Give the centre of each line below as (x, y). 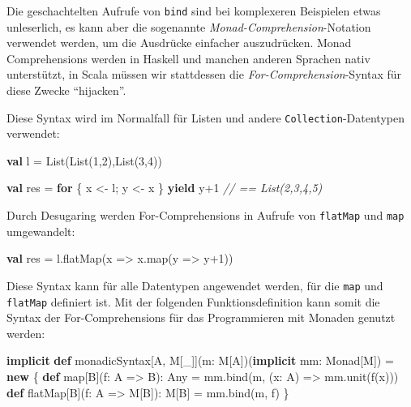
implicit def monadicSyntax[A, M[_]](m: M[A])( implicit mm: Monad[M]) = (200, 360)
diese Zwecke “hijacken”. (66, 90)
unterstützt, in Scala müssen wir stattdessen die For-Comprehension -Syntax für (204, 74)
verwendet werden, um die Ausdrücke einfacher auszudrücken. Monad (179, 43)
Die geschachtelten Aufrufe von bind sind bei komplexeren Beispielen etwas (194, 11)
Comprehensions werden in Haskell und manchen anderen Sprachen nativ (188, 58)
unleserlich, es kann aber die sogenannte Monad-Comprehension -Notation (189, 26)
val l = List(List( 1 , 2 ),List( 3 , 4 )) (84, 160)
